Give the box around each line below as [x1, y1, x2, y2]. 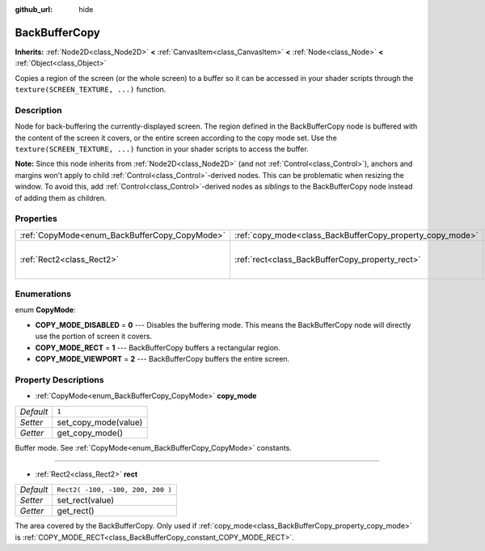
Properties [15, 213, 58, 224]
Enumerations [15, 288, 72, 299]
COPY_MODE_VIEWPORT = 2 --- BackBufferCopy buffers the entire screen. [35, 354, 290, 364]
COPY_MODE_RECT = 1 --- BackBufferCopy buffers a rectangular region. [35, 342, 280, 352]
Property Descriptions [15, 374, 104, 385]
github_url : [15, 5, 53, 14]
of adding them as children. [15, 193, 107, 202]
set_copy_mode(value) [57, 417, 143, 428]
